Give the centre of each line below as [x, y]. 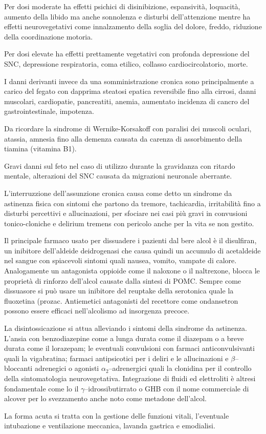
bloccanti [18, 368]
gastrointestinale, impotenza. [49, 111]
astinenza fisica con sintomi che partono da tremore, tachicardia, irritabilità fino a [132, 203]
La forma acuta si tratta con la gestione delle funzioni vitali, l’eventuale [117, 415]
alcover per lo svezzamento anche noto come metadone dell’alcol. [105, 398]
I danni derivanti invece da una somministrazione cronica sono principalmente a [129, 81]
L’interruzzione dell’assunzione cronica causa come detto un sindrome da [118, 193]
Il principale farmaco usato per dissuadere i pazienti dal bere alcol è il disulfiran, [130, 240]
